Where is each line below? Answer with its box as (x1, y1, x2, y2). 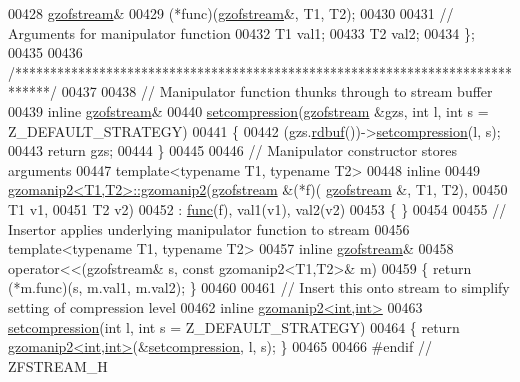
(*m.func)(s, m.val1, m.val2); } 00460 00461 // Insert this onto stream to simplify (8, 277, 510, 298)
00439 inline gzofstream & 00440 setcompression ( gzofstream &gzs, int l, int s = (8, 100, 489, 121)
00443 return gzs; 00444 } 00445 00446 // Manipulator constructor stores (8, 140, 457, 161)
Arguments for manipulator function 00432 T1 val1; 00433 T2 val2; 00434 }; (8, 22, 475, 43)
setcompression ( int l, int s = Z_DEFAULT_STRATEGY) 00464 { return (8, 316, 460, 337)
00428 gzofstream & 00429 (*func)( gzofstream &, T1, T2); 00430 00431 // (8, 3, 454, 23)
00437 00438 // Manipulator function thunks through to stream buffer (61, 81, 493, 102)
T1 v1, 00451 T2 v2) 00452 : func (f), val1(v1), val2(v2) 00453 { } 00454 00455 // (8, 198, 507, 219)
